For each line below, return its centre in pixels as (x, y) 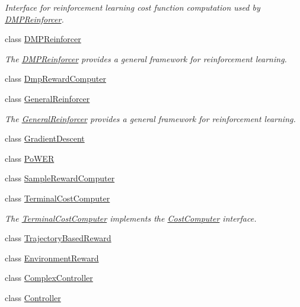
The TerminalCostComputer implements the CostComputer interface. (131, 218)
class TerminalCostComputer (58, 198)
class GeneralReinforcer (47, 98)
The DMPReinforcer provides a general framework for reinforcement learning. (146, 58)
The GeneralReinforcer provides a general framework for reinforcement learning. (150, 118)
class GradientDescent (45, 138)
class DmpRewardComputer (55, 79)
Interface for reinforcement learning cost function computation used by (133, 7)
